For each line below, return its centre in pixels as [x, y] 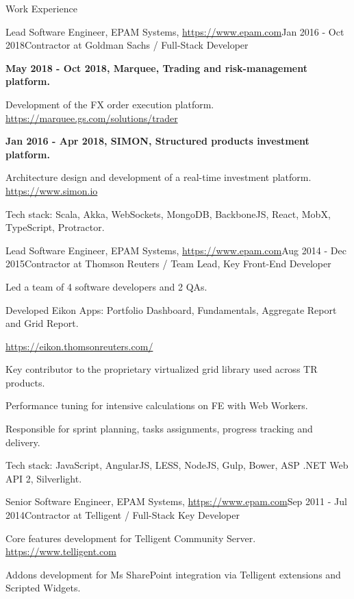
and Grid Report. [42, 323]
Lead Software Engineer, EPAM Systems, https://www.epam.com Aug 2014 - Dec [176, 250]
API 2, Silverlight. [44, 478]
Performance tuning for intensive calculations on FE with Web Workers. [157, 405]
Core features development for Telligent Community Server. [131, 538]
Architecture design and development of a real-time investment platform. [159, 177]
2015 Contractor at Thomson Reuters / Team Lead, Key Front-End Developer [168, 264]
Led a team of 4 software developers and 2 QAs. [106, 286]
